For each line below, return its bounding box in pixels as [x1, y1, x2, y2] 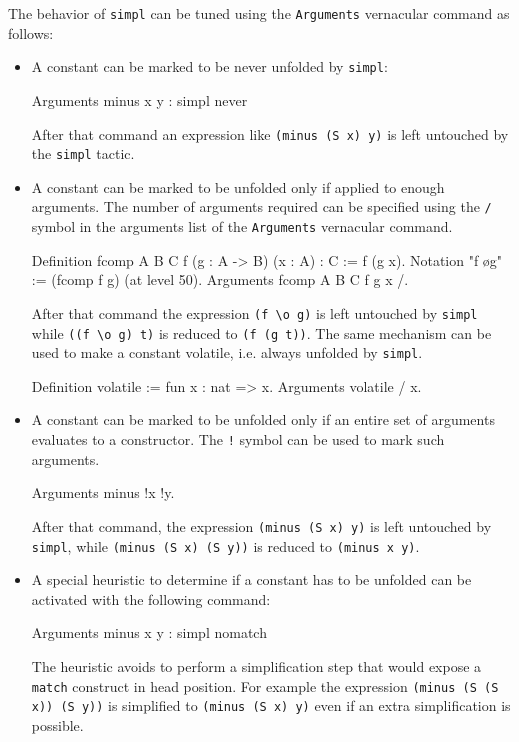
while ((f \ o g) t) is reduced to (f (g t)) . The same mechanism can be [31, 322, 492, 343]
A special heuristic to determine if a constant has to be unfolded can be [31, 569, 472, 590]
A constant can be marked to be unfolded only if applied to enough [31, 176, 445, 197]
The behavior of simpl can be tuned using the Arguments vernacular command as [8, 3, 510, 23]
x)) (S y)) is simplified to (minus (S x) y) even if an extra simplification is [31, 695, 511, 716]
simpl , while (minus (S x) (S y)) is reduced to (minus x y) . [31, 535, 420, 556]
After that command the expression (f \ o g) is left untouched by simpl [31, 302, 478, 323]
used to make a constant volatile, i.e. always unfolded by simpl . [31, 342, 423, 363]
